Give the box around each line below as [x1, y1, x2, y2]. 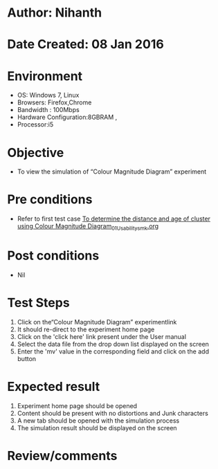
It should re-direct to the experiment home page [17, 325, 155, 333]
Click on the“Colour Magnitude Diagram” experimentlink [17, 318, 177, 326]
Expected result [7, 379, 100, 395]
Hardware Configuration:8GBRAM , [17, 113, 118, 122]
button [17, 354, 37, 362]
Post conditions [7, 248, 100, 264]
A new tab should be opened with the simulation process [17, 416, 180, 425]
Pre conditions [7, 192, 93, 208]
